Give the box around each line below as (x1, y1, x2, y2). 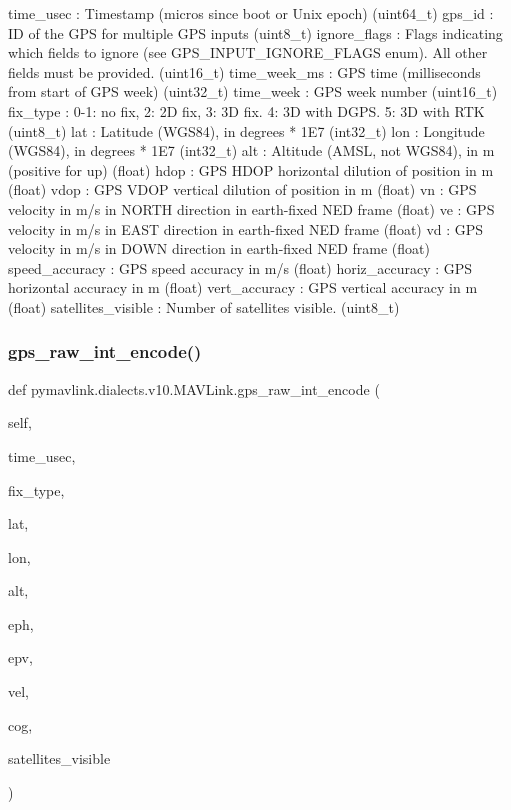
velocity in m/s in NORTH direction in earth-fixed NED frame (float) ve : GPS (8, 198, 495, 219)
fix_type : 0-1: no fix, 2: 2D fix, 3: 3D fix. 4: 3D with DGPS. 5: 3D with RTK (8, 100, 485, 121)
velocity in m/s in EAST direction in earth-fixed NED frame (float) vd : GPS (8, 218, 484, 239)
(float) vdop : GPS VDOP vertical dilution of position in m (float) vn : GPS (8, 179, 477, 200)
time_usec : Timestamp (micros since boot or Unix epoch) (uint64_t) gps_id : (8, 3, 494, 23)
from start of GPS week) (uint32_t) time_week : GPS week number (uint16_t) (8, 81, 498, 102)
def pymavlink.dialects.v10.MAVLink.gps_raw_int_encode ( (8, 378, 380, 399)
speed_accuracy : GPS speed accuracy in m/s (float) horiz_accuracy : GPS (8, 257, 473, 278)
